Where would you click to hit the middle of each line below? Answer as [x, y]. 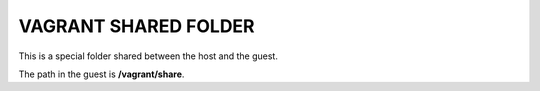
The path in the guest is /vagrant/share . [101, 74]
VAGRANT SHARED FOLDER [136, 26]
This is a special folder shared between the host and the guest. [148, 56]
